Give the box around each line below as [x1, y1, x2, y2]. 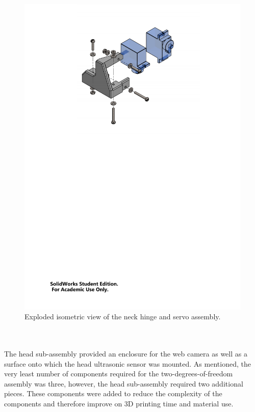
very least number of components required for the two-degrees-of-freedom [4, 368, 233, 379]
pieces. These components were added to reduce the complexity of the [4, 388, 222, 399]
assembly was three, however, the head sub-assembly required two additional [4, 378, 243, 389]
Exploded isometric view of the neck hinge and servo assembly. [24, 311, 221, 322]
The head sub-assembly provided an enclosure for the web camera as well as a [4, 348, 247, 359]
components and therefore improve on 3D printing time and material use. [4, 398, 234, 409]
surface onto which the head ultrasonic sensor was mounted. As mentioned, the [4, 358, 251, 369]
